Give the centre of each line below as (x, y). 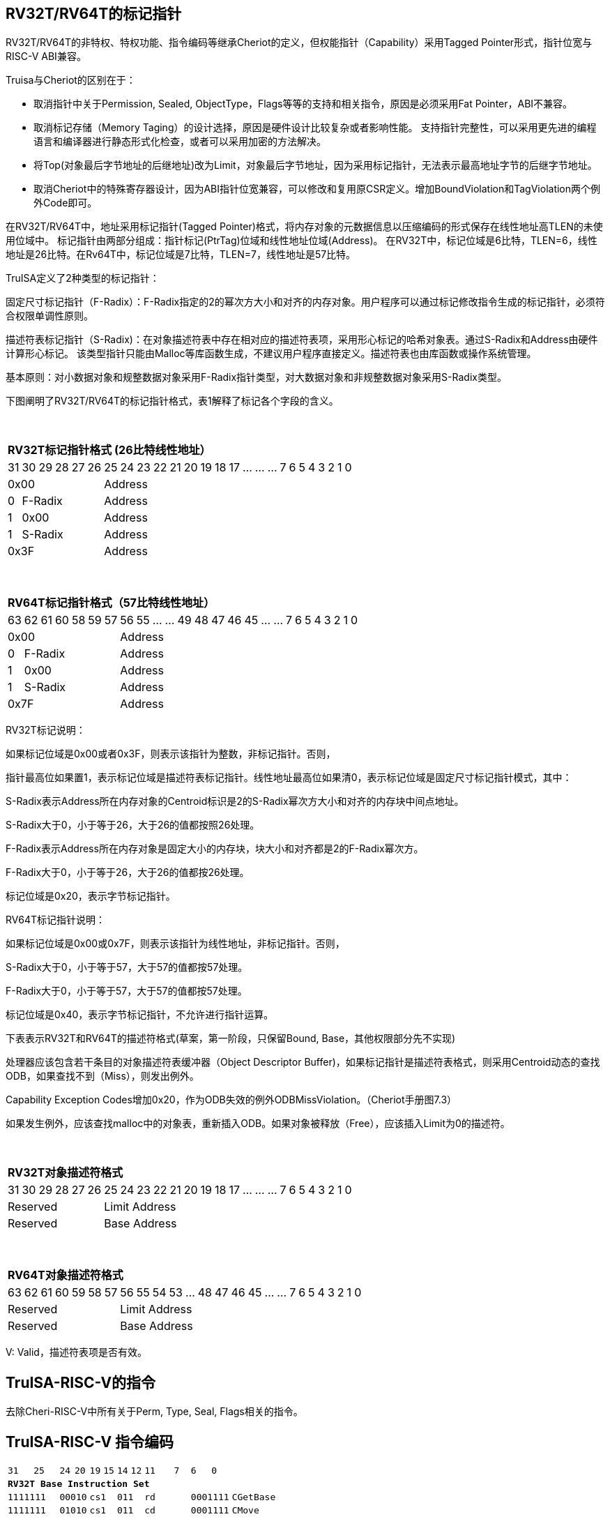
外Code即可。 (66, 203)
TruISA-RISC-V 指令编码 (90, 1442)
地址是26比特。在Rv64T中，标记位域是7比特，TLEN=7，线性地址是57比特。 (181, 255)
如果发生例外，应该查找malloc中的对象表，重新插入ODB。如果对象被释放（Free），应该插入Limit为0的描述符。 (258, 1124)
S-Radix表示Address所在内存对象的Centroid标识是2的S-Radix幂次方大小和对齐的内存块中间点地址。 (235, 801)
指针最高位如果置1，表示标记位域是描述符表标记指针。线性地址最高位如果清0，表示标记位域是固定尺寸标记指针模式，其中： (289, 778)
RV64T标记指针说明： (56, 920)
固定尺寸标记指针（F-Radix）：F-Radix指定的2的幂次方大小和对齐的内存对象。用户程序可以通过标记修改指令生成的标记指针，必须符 (305, 302)
